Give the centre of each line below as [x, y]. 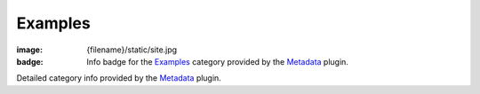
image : [30, 50]
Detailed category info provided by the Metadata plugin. [119, 78]
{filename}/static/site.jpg [132, 50]
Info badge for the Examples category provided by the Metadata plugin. [217, 61]
